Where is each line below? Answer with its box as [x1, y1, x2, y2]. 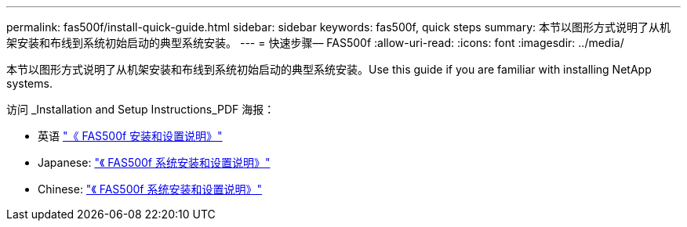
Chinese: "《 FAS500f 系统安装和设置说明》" [38, 182, 262, 196]
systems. [6, 77, 53, 90]
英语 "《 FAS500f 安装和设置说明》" [38, 129, 223, 142]
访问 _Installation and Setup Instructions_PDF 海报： [6, 103, 275, 116]
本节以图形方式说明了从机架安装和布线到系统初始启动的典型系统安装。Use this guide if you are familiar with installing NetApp [6, 63, 652, 76]
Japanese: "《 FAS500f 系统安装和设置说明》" [38, 156, 271, 169]
